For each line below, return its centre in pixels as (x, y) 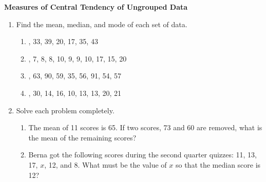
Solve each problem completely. (65, 110)
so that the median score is (218, 164)
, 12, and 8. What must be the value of (106, 164)
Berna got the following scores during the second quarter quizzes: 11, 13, (142, 155)
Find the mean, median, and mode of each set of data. (102, 24)
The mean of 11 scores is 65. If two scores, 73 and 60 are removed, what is (145, 127)
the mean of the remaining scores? (82, 137)
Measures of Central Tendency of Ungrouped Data (96, 7)
